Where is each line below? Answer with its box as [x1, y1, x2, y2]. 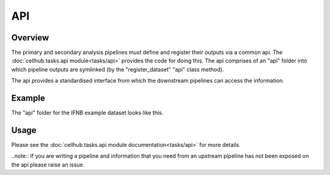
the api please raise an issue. [11, 161, 85, 168]
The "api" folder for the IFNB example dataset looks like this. [11, 109, 164, 116]
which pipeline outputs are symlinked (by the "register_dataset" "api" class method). [11, 65, 224, 73]
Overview [11, 32, 50, 43]
